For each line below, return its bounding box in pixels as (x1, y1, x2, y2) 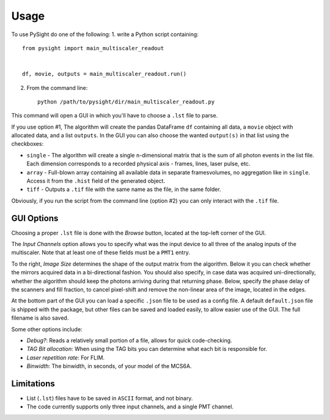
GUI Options (11, 213, 59, 223)
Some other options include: (11, 325, 82, 333)
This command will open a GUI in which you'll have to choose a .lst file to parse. (11, 112, 218, 119)
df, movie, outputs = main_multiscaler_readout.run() (22, 70, 186, 78)
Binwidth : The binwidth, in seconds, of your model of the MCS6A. (26, 362, 192, 370)
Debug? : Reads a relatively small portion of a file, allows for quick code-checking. (26, 337, 232, 344)
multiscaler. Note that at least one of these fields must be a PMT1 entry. (11, 249, 191, 257)
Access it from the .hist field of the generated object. (26, 178, 165, 185)
